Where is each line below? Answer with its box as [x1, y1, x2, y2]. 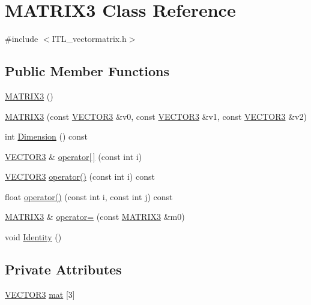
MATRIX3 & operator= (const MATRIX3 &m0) [5, 210, 185, 223]
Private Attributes [5, 260, 122, 279]
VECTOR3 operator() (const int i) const [5, 170, 155, 183]
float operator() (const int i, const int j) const [5, 190, 173, 203]
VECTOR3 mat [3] [5, 288, 75, 300]
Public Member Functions [5, 62, 169, 80]
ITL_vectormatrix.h [52, 32, 127, 45]
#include [5, 32, 38, 45]
